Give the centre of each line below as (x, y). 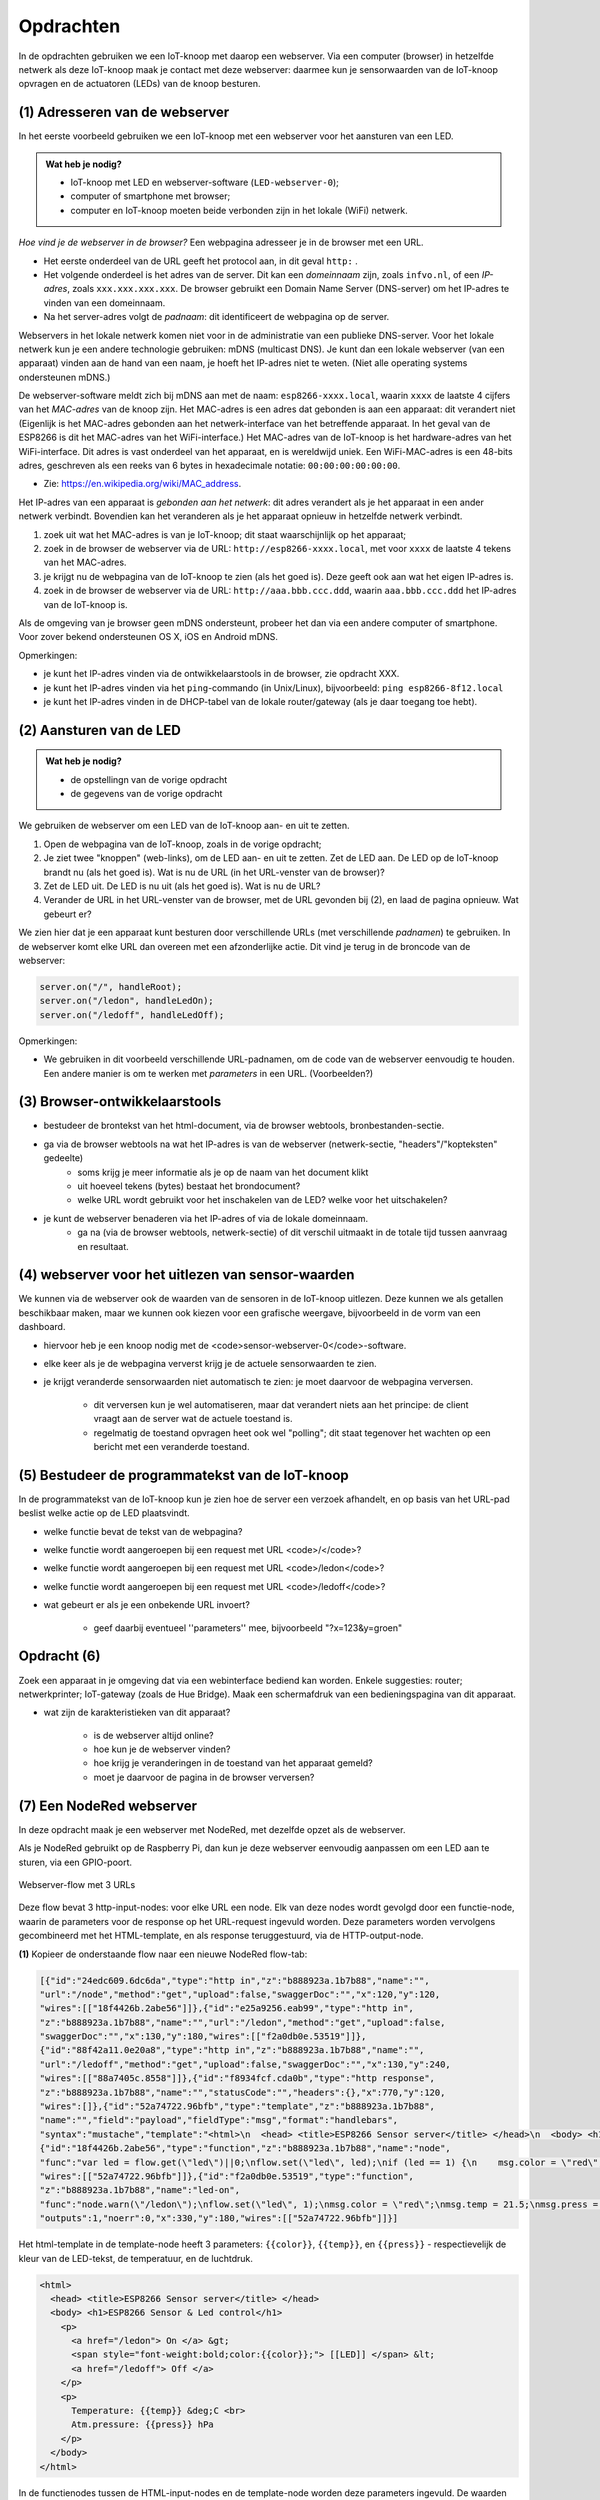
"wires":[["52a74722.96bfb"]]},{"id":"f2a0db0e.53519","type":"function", (227, 2176)
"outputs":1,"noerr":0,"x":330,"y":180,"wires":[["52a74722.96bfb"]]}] (219, 2218)
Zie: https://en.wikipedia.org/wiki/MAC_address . (142, 484)
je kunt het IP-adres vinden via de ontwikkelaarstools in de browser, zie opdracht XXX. (221, 674)
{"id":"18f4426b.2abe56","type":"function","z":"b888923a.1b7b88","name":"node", (245, 2148)
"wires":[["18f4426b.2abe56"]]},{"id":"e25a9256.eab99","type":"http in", (227, 2008)
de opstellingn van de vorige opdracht (149, 779)
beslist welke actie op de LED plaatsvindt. (104, 1513)
